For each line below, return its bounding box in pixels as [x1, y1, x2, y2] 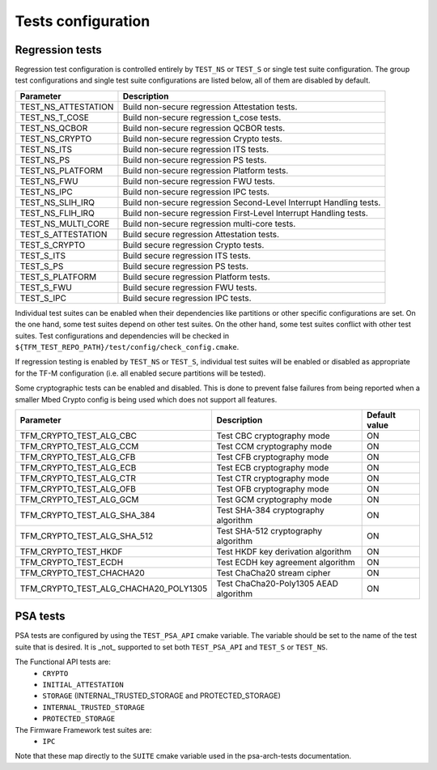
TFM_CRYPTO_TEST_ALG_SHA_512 [19, 530, 154, 542]
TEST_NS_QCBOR [19, 122, 88, 134]
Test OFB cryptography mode [216, 483, 329, 494]
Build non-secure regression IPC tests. [122, 186, 270, 198]
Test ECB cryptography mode [216, 462, 329, 473]
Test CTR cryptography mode [216, 472, 329, 483]
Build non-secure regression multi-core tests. [122, 218, 296, 229]
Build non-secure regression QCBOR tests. [122, 122, 286, 134]
